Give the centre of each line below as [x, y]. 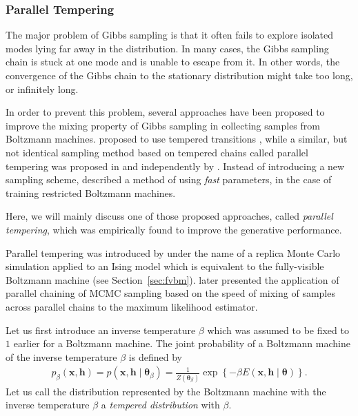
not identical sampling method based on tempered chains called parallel [157, 152]
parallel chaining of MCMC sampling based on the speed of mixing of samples [170, 293]
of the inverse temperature [61, 356]
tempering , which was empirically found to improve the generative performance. [174, 229]
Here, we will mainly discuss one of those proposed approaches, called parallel [169, 216]
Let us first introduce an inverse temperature [101, 330]
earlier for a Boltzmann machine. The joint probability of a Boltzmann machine [182, 343]
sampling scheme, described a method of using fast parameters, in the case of [169, 179]
